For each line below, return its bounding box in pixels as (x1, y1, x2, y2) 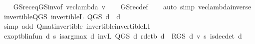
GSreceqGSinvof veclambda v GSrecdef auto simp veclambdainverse (13, 1, 252, 11)
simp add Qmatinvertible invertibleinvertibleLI (3, 21, 150, 31)
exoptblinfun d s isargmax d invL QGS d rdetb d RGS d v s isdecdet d (3, 30, 242, 41)
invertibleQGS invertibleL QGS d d (3, 11, 121, 21)
